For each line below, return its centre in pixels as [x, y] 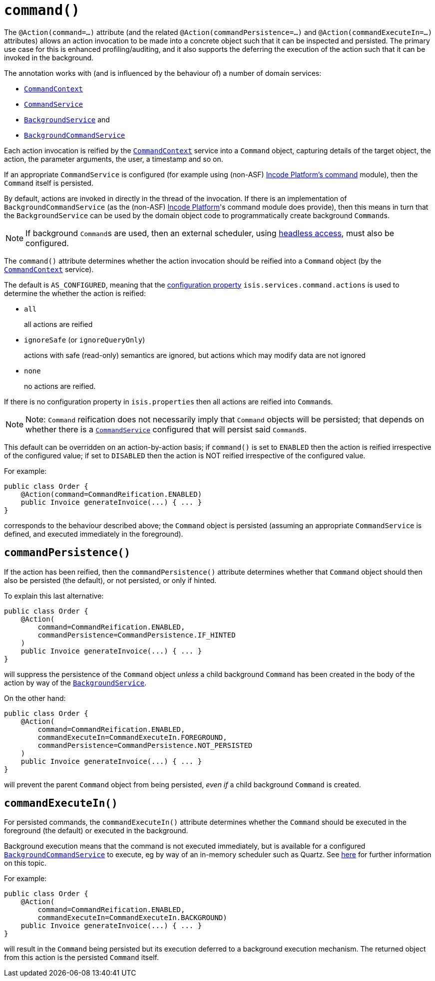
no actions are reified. [60, 386]
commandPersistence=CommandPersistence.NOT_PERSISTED [145, 745]
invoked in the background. [49, 57]
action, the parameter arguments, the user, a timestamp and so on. [114, 159]
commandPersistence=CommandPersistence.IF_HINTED [137, 635]
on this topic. [25, 863]
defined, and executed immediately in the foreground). [94, 534]
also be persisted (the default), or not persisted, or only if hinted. [110, 580]
